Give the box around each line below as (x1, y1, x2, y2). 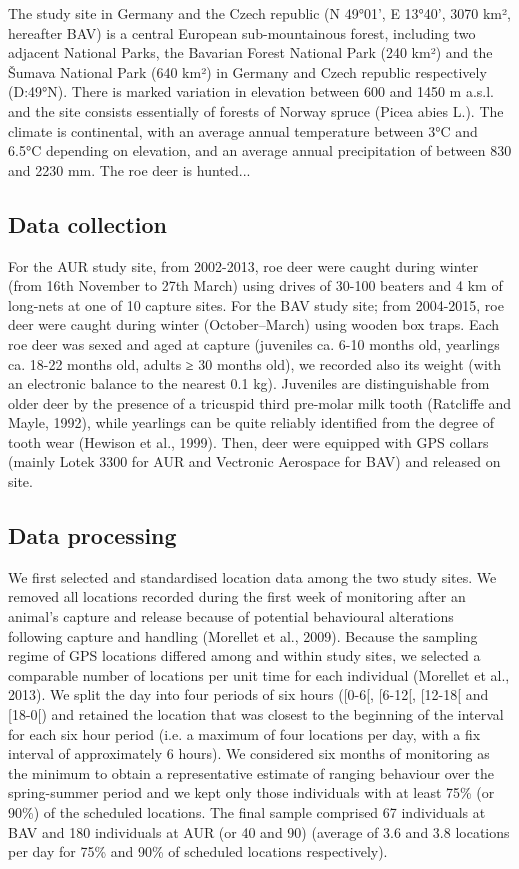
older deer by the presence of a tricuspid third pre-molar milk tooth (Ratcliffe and (8, 392, 512, 413)
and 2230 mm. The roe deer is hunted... (8, 159, 251, 180)
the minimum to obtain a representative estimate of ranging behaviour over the (8, 762, 495, 783)
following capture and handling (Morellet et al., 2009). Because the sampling (8, 625, 478, 646)
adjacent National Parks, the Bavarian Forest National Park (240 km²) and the (8, 42, 493, 63)
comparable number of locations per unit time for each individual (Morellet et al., (8, 664, 510, 685)
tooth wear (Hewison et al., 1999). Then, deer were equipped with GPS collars (8, 431, 489, 452)
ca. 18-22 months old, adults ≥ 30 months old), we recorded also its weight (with (8, 353, 502, 374)
